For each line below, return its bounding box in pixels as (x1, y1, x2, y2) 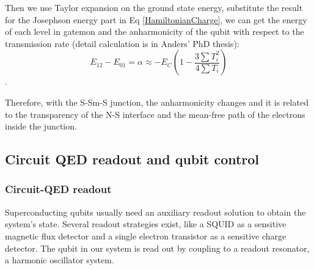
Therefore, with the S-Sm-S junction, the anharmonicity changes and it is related (5, 95, 309, 108)
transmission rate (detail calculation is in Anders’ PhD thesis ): (5, 37, 239, 49)
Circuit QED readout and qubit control (5, 150, 260, 169)
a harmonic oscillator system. (5, 254, 114, 266)
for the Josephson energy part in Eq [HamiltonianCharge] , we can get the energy (5, 13, 307, 26)
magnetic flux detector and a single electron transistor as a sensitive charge (5, 229, 287, 242)
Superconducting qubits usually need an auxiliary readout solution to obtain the (5, 205, 306, 218)
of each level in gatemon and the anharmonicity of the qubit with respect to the (5, 25, 304, 38)
